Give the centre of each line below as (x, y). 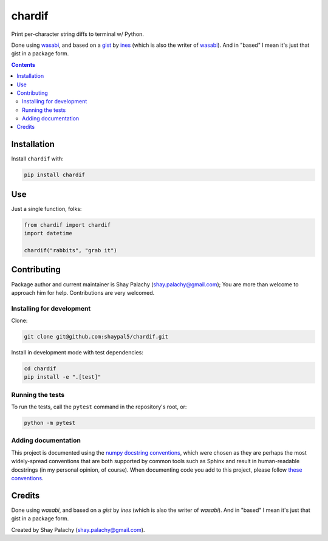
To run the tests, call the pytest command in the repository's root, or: (99, 407)
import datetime (48, 233)
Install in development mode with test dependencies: (77, 352)
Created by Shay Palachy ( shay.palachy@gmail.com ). (78, 529)
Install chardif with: (37, 159)
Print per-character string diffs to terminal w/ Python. (77, 34)
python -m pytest (50, 423)
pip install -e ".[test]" (63, 377)
